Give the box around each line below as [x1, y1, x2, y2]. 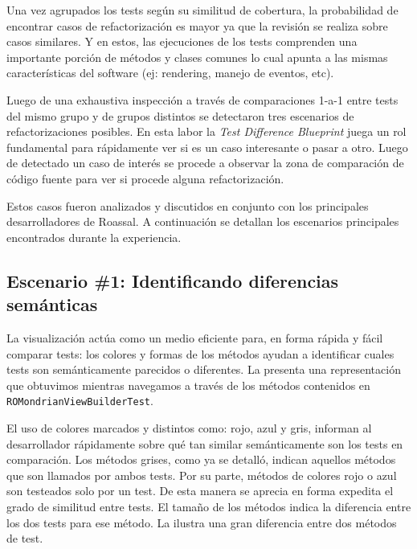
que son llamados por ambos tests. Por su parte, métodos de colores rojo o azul [6, 466, 397, 483]
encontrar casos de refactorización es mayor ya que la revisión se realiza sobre [6, 17, 388, 34]
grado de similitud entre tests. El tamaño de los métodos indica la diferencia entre [6, 498, 411, 514]
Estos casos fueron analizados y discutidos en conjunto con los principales [6, 197, 369, 214]
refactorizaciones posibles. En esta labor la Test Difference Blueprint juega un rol [6, 123, 407, 140]
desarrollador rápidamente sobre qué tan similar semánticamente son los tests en [6, 435, 403, 452]
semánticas [6, 292, 98, 317]
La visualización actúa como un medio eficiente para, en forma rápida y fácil [6, 329, 383, 346]
